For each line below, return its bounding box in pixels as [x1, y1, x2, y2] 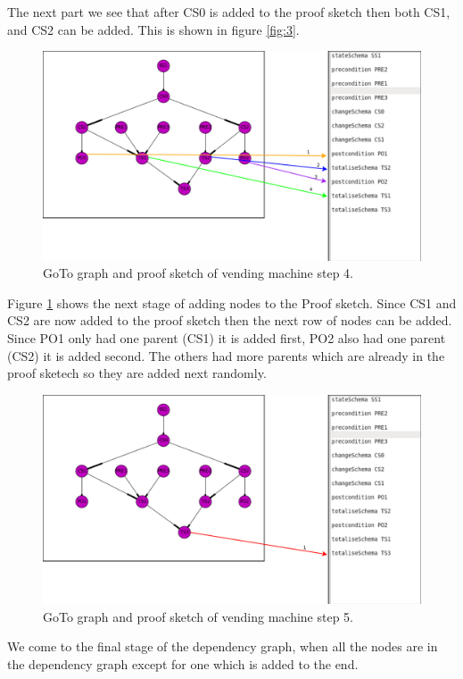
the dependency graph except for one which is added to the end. [7, 654, 359, 673]
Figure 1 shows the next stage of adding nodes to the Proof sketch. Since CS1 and [7, 293, 457, 312]
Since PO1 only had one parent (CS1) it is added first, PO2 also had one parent [7, 328, 446, 347]
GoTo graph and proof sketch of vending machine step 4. [43, 264, 354, 282]
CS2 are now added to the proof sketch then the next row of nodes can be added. [7, 311, 452, 330]
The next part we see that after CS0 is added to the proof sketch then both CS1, [7, 3, 451, 21]
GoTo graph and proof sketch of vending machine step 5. [43, 607, 354, 625]
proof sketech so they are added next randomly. [7, 364, 267, 382]
